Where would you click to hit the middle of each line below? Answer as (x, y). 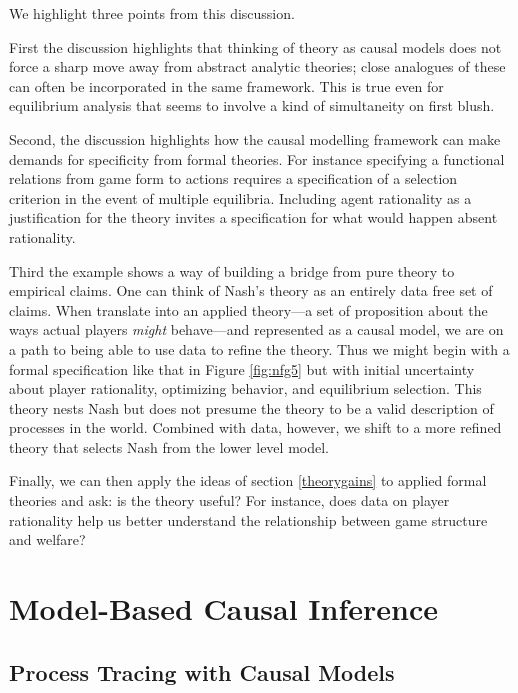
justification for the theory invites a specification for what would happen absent (253, 217)
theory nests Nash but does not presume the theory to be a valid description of (251, 407)
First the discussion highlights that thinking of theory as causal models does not (255, 46)
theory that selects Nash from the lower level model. (169, 446)
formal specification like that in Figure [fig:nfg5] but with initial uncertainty (242, 368)
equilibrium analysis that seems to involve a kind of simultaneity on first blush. (252, 105)
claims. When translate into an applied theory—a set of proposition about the (248, 309)
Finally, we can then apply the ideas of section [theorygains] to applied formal (248, 480)
